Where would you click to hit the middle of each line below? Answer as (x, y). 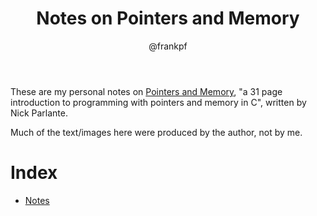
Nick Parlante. (39, 113)
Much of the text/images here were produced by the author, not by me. (156, 132)
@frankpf (168, 46)
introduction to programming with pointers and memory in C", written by (158, 102)
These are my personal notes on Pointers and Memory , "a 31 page (146, 91)
